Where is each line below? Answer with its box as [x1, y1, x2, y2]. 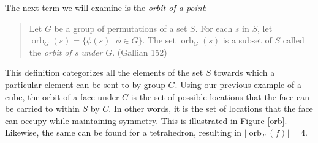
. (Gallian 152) [112, 45, 167, 58]
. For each [195, 21, 233, 34]
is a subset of [222, 34, 272, 46]
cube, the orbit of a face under [5, 90, 119, 103]
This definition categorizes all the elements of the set [5, 66, 203, 79]
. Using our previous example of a [175, 78, 301, 90]
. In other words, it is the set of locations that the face [108, 102, 313, 115]
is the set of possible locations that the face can [131, 90, 309, 103]
